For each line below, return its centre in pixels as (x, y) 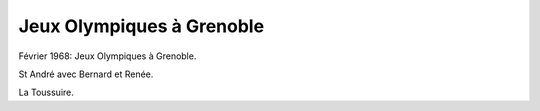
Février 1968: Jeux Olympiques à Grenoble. (107, 56)
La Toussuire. (46, 92)
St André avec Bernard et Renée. (86, 74)
